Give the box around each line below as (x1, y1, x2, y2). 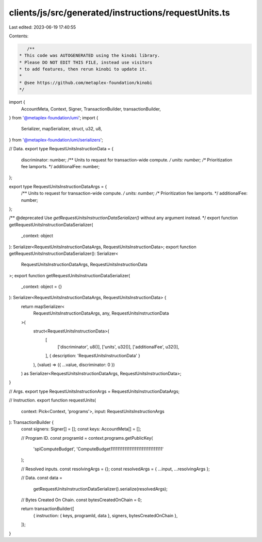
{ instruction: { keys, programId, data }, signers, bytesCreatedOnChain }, (33, 512, 178, 518)
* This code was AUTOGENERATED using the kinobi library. (19, 53, 160, 58)
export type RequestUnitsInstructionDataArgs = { (9, 183, 107, 189)
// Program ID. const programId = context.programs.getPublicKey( (21, 435, 153, 441)
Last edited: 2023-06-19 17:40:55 (9, 24, 76, 30)
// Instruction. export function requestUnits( (9, 398, 97, 403)
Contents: (9, 33, 29, 39)
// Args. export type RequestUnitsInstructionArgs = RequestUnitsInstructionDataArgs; (9, 388, 180, 394)
